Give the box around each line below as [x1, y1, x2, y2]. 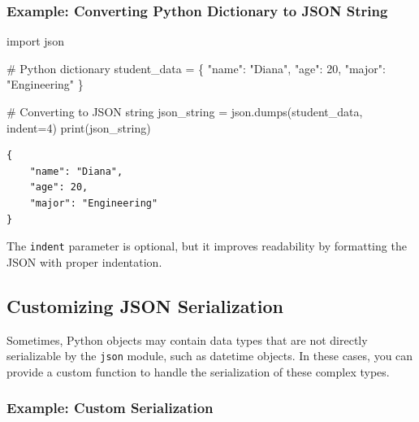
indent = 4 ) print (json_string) [6, 119, 151, 136]
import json [6, 33, 64, 50]
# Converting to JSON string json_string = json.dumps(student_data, [6, 103, 363, 120]
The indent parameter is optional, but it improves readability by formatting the [6, 237, 407, 255]
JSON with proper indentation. [6, 253, 162, 270]
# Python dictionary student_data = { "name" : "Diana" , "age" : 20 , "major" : [6, 59, 386, 76]
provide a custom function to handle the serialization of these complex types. [6, 363, 390, 380]
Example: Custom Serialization [6, 398, 214, 418]
